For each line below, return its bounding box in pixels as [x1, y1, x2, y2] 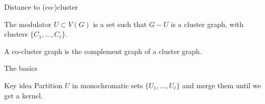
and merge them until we [182, 80, 261, 90]
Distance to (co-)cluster [4, 2, 78, 12]
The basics [4, 63, 37, 73]
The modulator [4, 18, 52, 29]
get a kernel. [4, 90, 43, 100]
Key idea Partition [4, 80, 63, 90]
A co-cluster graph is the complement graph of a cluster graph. [4, 45, 202, 56]
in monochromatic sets [72, 80, 143, 90]
